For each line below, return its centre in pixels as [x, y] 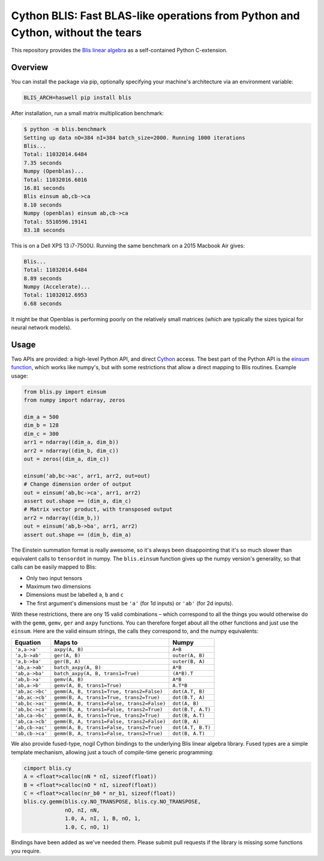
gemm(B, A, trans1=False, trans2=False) [110, 721]
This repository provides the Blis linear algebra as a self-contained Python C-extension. [119, 50]
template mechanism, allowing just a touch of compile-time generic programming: [112, 752]
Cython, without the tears [76, 32]
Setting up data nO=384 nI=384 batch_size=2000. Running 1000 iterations [134, 137]
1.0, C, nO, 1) [87, 827]
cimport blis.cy [48, 768]
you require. [26, 851]
